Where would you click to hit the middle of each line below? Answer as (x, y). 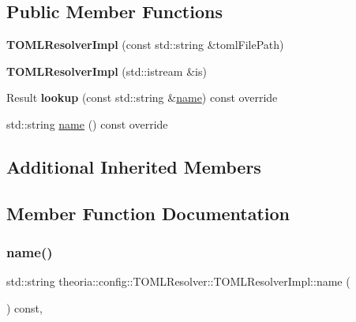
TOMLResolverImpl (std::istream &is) (107, 71)
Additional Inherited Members (134, 166)
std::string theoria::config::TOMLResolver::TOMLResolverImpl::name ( (178, 281)
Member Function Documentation (148, 213)
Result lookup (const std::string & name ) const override (142, 97)
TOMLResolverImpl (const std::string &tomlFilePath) (145, 45)
